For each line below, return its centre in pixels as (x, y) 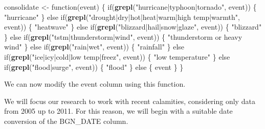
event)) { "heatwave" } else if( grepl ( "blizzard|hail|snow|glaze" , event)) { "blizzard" (133, 27)
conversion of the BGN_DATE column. (66, 121)
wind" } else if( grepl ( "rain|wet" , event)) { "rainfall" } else (94, 47)
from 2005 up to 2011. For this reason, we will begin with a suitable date (118, 111)
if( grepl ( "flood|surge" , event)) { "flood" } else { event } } (94, 67)
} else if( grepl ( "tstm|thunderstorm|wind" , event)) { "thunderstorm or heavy (123, 36)
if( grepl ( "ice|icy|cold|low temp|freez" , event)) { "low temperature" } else (117, 56)
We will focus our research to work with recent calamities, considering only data (130, 101)
